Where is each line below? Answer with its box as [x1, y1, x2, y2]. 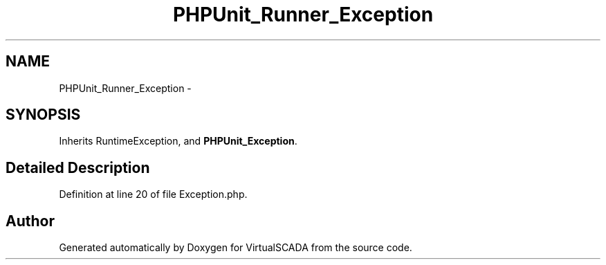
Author [6, 212, 55, 230]
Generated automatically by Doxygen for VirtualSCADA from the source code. [59, 241, 412, 254]
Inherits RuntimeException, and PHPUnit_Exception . [59, 135, 297, 147]
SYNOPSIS [6, 106, 81, 124]
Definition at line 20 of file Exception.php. [59, 188, 248, 201]
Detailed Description [6, 158, 150, 176]
